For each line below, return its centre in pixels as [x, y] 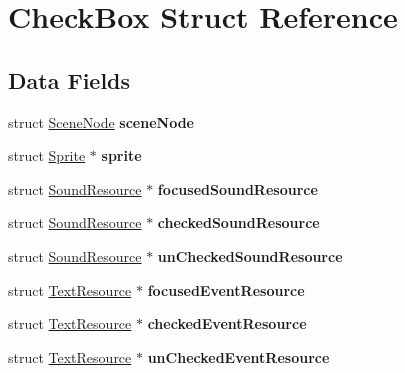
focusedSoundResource [237, 188]
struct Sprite [47, 155]
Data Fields [69, 79]
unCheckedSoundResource [250, 255]
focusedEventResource [226, 289]
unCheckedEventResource [238, 356]
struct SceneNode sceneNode [101, 121]
